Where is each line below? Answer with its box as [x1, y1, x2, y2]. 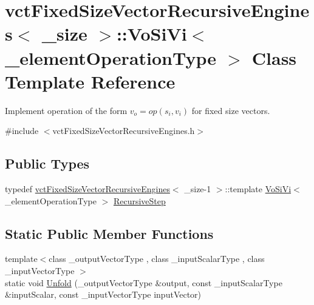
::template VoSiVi [225, 183, 292, 195]
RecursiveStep [113, 194, 166, 207]
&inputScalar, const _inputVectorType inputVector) [5, 288, 202, 301]
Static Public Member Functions [5, 224, 214, 243]
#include [5, 124, 39, 137]
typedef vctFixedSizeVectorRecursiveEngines [5, 183, 170, 195]
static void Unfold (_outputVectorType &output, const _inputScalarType [5, 276, 282, 289]
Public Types [5, 154, 90, 173]
